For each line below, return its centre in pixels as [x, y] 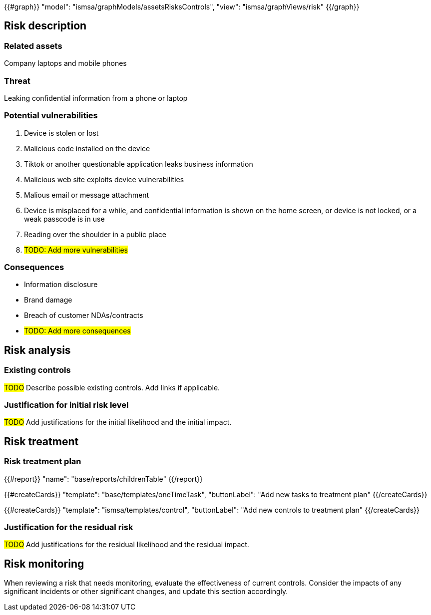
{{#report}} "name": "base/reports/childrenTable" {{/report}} [104, 479]
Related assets [33, 46]
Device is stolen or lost [61, 133]
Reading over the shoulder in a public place [95, 234]
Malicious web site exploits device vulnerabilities [104, 179]
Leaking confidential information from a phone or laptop [96, 98]
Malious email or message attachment [87, 195]
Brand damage [48, 300]
